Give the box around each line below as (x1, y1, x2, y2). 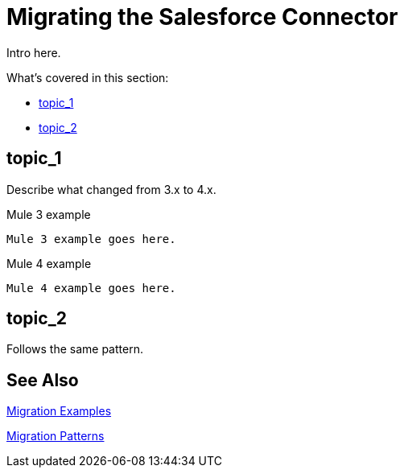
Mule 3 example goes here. (6, 232, 176, 245)
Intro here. (6, 45, 61, 60)
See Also (6, 369, 79, 390)
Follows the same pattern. (6, 342, 143, 357)
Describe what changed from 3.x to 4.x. (6, 182, 216, 196)
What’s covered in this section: (6, 70, 169, 84)
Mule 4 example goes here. (6, 281, 176, 295)
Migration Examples (6, 404, 112, 418)
